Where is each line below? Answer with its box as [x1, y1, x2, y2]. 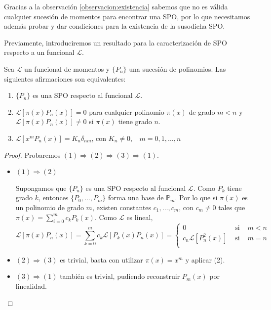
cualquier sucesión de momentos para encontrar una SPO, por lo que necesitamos [4, 11, 250, 21]
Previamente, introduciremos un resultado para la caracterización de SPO [4, 37, 227, 47]
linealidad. [15, 281, 47, 291]
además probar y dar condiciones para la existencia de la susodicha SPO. [4, 21, 225, 31]
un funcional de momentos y [24, 63, 110, 74]
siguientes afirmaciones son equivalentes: [4, 73, 126, 84]
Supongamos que [15, 182, 67, 193]
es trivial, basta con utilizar [60, 254, 143, 265]
